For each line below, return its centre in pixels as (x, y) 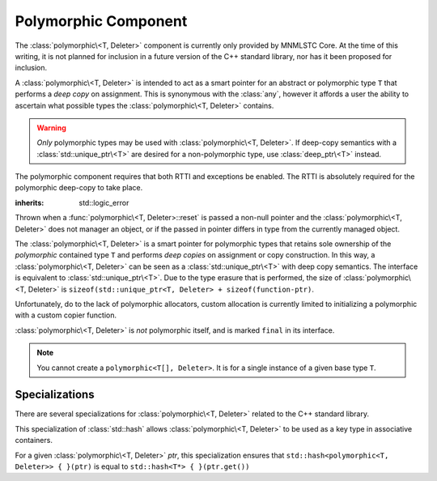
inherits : (30, 202)
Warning (51, 128)
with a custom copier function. (66, 315)
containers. (34, 441)
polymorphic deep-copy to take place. (79, 188)
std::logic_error (104, 202)
